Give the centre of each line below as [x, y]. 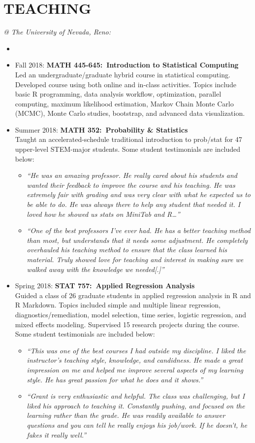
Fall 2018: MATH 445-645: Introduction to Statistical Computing [127, 65]
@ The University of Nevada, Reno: [57, 32]
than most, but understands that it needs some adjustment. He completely [137, 240]
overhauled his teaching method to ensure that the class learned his [127, 250]
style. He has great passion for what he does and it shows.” [115, 379]
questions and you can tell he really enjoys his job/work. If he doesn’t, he [137, 425]
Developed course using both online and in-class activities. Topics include [126, 84]
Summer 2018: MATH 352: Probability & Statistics [101, 129]
